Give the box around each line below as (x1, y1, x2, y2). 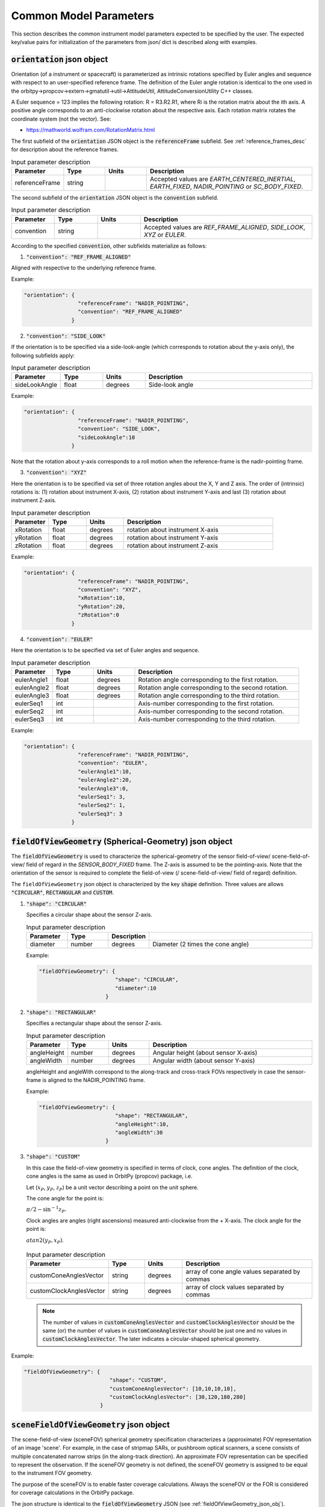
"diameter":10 (114, 984, 156, 992)
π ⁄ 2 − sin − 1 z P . (26, 1205, 67, 1215)
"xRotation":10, (77, 594, 126, 602)
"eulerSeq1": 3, (77, 793, 126, 801)
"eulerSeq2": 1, (77, 802, 126, 809)
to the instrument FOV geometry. (11, 1470, 93, 1477)
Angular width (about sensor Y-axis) (152, 1057, 255, 1065)
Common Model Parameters (11, 9, 155, 22)
